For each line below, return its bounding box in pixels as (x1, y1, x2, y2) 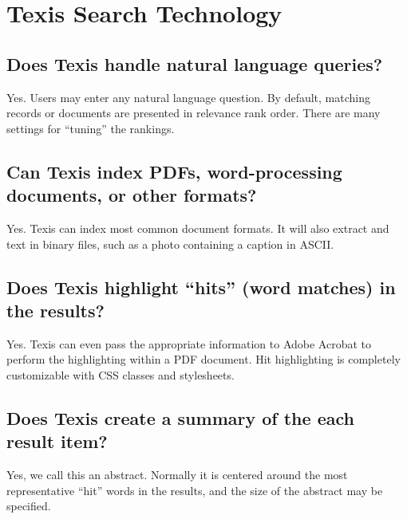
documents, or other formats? (6, 183, 257, 207)
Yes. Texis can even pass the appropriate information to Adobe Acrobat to (6, 335, 372, 352)
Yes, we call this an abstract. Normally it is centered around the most (6, 466, 348, 483)
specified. (6, 497, 51, 514)
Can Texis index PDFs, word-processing (6, 159, 342, 183)
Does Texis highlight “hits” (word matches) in (6, 274, 396, 299)
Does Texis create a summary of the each (6, 405, 354, 430)
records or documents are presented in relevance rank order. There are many (6, 104, 381, 121)
